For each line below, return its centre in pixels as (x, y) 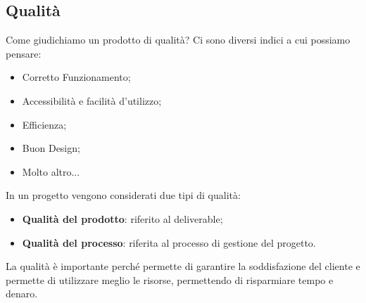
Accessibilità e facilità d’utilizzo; (92, 100)
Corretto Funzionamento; (76, 77)
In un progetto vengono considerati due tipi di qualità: (123, 195)
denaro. (22, 294)
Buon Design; (51, 148)
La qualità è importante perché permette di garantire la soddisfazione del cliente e (183, 266)
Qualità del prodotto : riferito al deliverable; (122, 218)
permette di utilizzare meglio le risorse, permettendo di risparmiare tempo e (170, 279)
